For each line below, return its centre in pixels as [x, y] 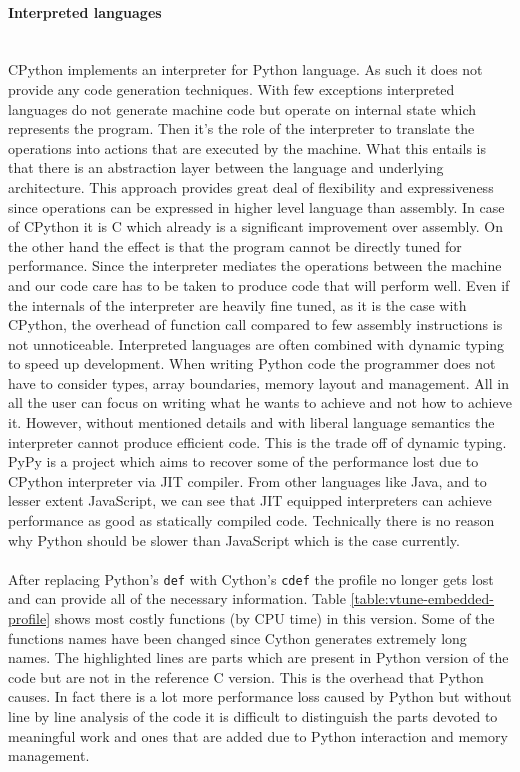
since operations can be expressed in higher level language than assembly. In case [256, 206]
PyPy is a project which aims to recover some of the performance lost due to [243, 461]
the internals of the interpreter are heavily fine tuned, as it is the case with [237, 304]
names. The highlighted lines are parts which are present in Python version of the [258, 657]
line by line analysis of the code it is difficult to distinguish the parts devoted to [253, 716]
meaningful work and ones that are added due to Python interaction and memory [258, 735]
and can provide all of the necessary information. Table [177, 598]
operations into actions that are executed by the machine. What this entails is [247, 147]
